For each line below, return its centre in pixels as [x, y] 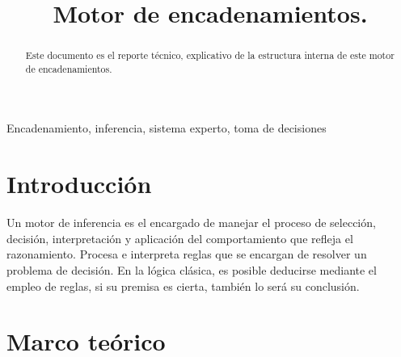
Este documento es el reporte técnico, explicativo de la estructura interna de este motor [210, 55]
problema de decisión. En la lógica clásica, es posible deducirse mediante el [192, 269]
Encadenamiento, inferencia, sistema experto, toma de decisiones [167, 128]
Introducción [79, 184]
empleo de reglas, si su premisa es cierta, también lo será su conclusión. [183, 286]
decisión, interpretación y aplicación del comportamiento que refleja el [180, 238]
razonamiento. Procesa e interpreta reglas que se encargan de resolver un [187, 254]
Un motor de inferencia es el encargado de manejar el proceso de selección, [191, 223]
